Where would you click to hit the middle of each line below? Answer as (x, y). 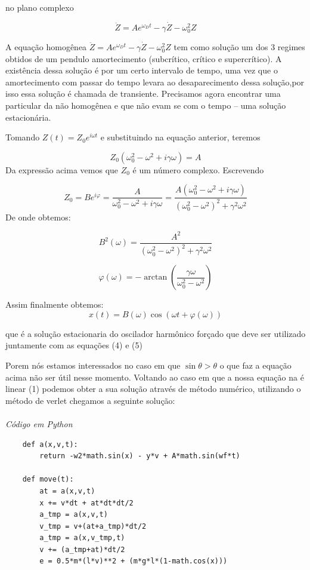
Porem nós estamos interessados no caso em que (93, 365)
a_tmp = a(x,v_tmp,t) (82, 538)
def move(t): (48, 479)
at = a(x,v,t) (67, 491)
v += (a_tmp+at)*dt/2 (82, 549)
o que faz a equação (255, 365)
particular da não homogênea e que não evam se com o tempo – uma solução (146, 105)
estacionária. (28, 117)
